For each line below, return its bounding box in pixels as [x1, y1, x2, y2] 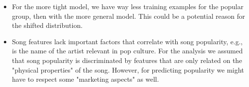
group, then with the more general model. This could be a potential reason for [12, 11, 245, 21]
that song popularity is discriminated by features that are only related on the [12, 55, 242, 65]
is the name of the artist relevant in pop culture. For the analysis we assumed [12, 46, 243, 56]
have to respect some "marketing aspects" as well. [12, 74, 159, 84]
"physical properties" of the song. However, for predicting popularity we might [12, 64, 244, 75]
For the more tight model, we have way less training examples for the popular [12, 1, 244, 11]
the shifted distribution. [12, 20, 83, 30]
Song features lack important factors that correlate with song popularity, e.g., [12, 36, 243, 46]
